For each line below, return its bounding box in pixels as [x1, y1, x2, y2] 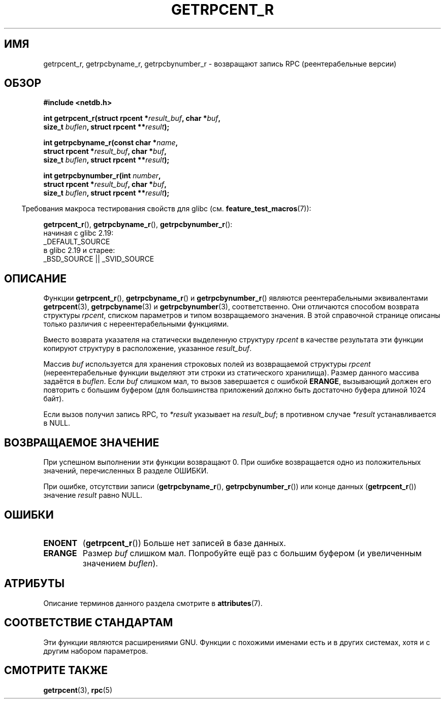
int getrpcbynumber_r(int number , [43, 171, 161, 180]
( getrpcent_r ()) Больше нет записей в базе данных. [82, 537, 286, 548]
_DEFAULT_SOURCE [43, 237, 110, 246]
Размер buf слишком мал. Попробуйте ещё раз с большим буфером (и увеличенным [82, 548, 422, 558]
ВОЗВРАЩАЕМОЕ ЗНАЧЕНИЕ [4, 436, 160, 449]
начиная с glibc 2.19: [43, 229, 114, 238]
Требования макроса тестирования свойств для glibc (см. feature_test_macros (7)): [21, 204, 311, 213]
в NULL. [43, 419, 71, 428]
